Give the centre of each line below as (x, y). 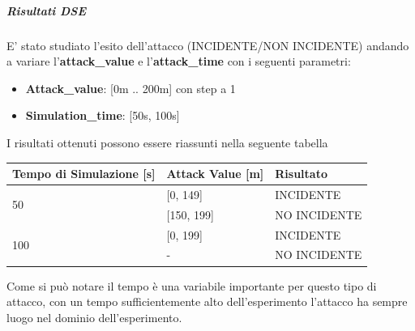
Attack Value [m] (215, 174)
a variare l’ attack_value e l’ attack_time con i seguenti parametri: (179, 61)
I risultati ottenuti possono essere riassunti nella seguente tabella (167, 142)
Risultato (301, 174)
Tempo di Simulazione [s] (84, 174)
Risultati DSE (47, 10)
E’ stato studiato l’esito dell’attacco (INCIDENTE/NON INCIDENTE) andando (208, 45)
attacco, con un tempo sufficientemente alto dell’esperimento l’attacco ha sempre (207, 301)
